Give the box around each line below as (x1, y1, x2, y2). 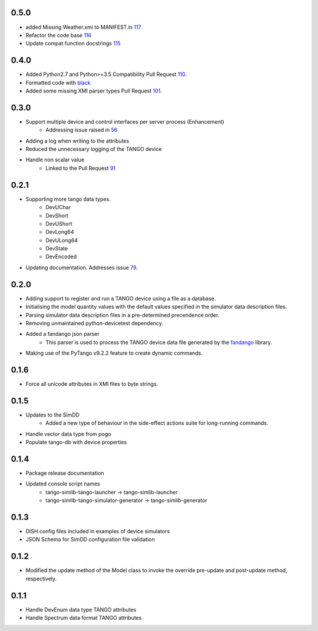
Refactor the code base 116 (25, 31, 91, 38)
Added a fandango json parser (25, 331, 100, 338)
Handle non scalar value (25, 156, 85, 163)
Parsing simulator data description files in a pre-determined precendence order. (25, 311, 220, 318)
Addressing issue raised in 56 (45, 127, 118, 134)
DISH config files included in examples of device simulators (25, 528, 170, 535)
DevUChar (45, 204, 71, 211)
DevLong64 (45, 229, 74, 236)
